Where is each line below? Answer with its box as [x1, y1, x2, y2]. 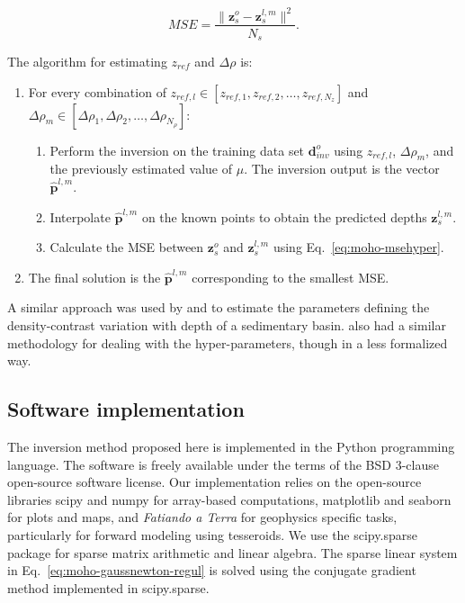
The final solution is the [28, 267, 161, 286]
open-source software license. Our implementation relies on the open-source [7, 472, 422, 491]
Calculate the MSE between [49, 238, 204, 256]
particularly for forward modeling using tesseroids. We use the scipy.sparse [7, 525, 417, 544]
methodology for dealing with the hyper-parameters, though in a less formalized [7, 333, 448, 352]
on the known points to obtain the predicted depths [141, 207, 427, 226]
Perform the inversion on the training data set [49, 140, 305, 159]
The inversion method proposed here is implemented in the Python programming [7, 436, 455, 455]
